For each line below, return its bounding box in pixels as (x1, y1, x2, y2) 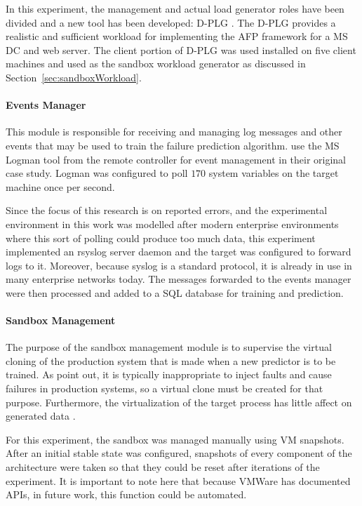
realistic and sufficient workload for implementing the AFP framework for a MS (6, 29, 348, 44)
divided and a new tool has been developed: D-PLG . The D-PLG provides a (6, 15, 336, 29)
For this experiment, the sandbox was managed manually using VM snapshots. (6, 432, 344, 446)
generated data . (6, 408, 76, 423)
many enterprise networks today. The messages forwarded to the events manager (6, 272, 351, 286)
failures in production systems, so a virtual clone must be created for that (6, 381, 323, 396)
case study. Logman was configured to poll (6, 166, 188, 180)
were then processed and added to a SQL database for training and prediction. (6, 285, 344, 300)
